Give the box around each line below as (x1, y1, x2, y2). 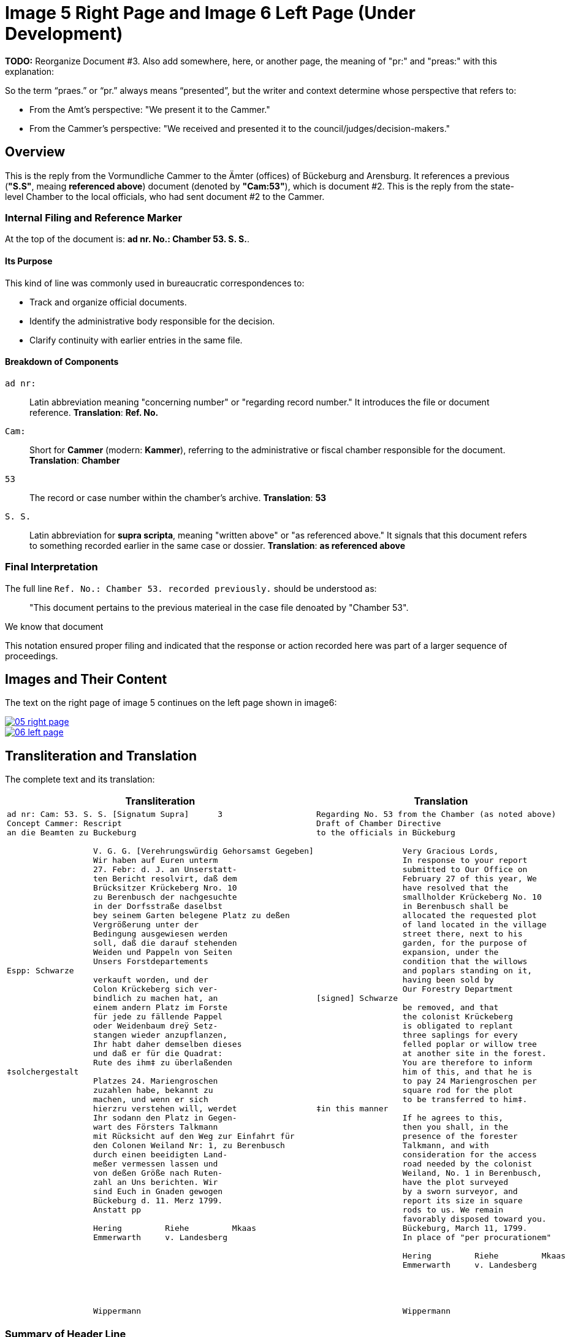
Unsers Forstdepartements (93, 957, 208, 967)
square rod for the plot (402, 1086, 513, 1095)
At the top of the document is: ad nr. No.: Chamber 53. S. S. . (5, 234, 249, 245)
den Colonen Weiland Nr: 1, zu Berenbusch (93, 1141, 285, 1151)
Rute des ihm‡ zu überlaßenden (93, 1058, 232, 1068)
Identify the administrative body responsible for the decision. (29, 315, 275, 326)
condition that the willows (402, 957, 528, 967)
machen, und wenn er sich (93, 1095, 208, 1105)
